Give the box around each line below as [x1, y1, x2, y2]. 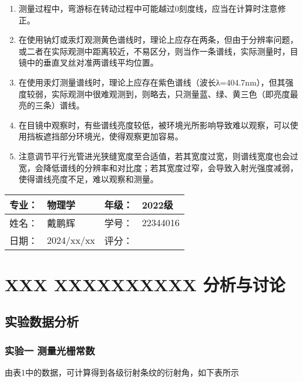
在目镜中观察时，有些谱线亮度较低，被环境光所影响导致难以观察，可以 [18, 118, 290, 131]
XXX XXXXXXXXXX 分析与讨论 [5, 272, 285, 296]
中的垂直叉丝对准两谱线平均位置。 [26, 56, 159, 69]
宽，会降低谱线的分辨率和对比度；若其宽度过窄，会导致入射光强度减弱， [18, 161, 298, 173]
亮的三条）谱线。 [18, 99, 85, 111]
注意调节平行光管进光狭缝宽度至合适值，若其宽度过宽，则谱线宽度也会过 [18, 149, 298, 162]
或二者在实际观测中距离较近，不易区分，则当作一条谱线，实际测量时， [18, 45, 290, 57]
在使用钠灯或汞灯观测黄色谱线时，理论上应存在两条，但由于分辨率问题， [18, 33, 298, 46]
